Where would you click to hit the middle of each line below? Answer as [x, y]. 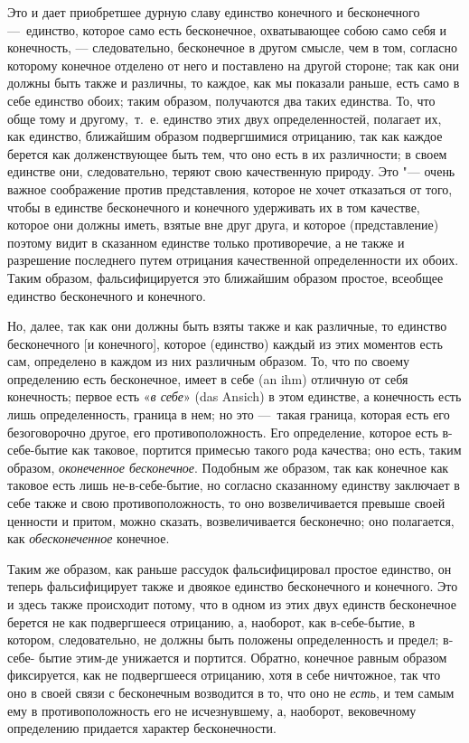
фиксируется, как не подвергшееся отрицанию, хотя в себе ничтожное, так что [224, 675]
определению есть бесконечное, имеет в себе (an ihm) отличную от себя [208, 378]
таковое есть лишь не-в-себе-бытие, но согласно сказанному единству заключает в [234, 485]
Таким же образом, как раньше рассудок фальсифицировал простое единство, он [230, 568]
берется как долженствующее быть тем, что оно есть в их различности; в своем [227, 153]
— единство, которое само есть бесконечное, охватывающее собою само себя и [227, 29]
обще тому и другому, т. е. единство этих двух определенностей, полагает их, [225, 118]
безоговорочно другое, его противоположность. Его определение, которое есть [223, 432]
